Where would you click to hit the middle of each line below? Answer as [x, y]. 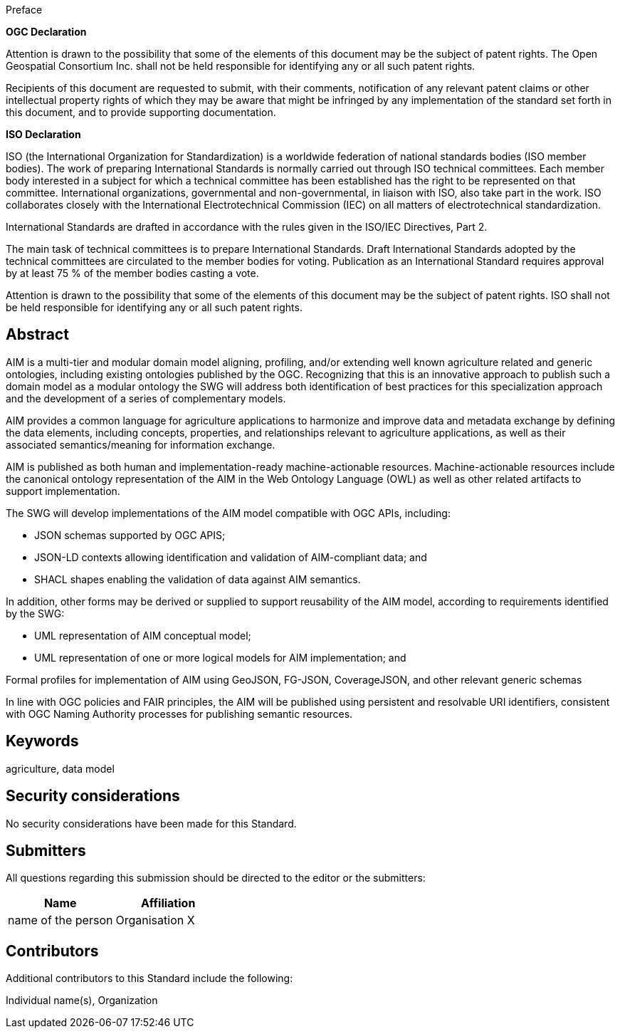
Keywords [42, 741]
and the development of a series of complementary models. [146, 398]
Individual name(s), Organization [82, 1001]
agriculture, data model [60, 768]
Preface [24, 10]
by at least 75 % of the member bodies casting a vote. [132, 273]
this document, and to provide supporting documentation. [141, 112]
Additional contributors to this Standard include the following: [149, 978]
